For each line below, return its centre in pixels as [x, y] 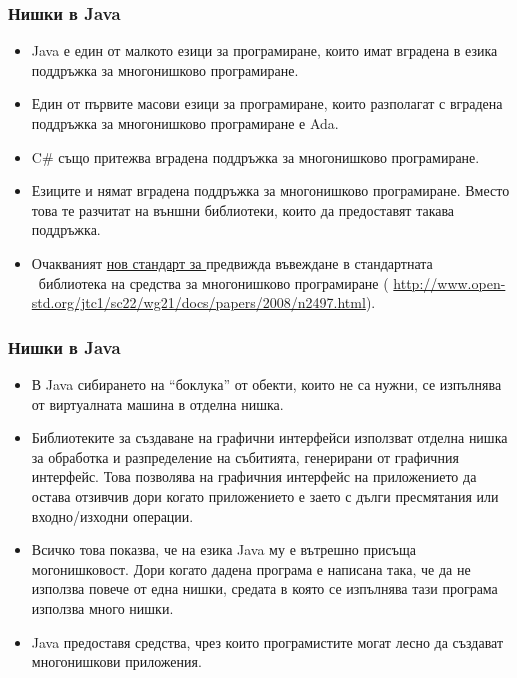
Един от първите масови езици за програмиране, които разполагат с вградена [267, 103]
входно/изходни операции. [112, 515]
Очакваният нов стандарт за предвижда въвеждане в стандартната [232, 262]
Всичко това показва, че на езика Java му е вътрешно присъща [223, 549]
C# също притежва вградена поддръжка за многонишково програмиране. [255, 156]
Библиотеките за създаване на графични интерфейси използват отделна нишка [269, 437]
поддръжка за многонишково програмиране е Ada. [185, 123]
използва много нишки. [102, 607]
